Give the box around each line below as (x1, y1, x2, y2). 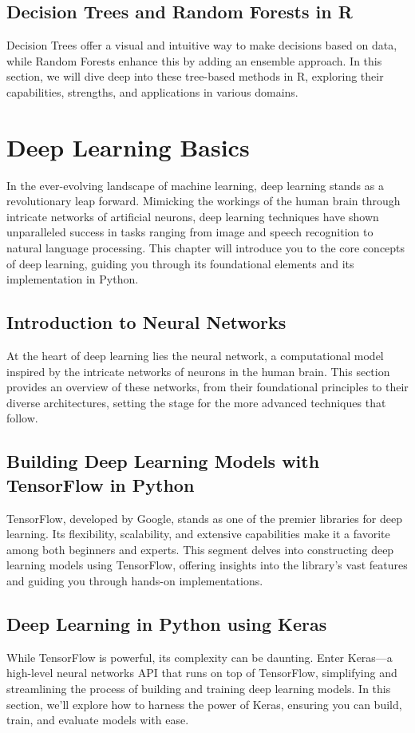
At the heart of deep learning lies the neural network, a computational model (6, 347, 384, 364)
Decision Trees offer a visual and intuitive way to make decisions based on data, (6, 37, 397, 53)
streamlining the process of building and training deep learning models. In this (6, 680, 391, 696)
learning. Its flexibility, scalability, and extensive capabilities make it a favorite (6, 525, 390, 542)
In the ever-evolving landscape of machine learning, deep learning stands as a (6, 176, 384, 193)
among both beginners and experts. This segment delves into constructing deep (6, 541, 394, 557)
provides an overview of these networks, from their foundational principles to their (6, 378, 409, 395)
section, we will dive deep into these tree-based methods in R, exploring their (6, 68, 384, 85)
